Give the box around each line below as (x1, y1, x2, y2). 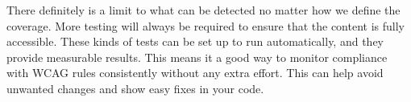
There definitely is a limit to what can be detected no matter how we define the (6, 2, 401, 18)
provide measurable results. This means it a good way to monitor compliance (6, 48, 388, 65)
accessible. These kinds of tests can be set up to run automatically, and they (6, 33, 384, 50)
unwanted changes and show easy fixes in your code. (6, 80, 264, 96)
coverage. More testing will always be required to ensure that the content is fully (6, 17, 405, 34)
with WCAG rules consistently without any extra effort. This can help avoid (6, 64, 384, 81)
